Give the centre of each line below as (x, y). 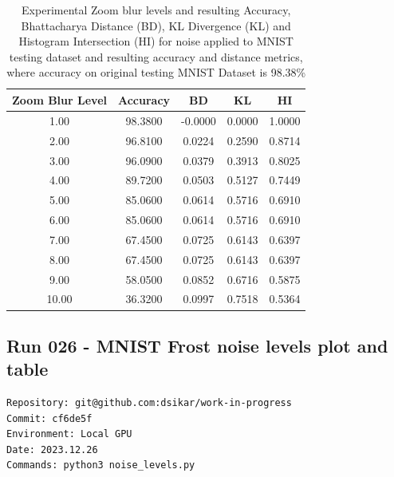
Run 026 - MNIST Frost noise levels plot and (197, 345)
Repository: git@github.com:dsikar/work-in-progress (149, 403)
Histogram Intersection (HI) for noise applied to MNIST (156, 41)
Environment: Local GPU (69, 434)
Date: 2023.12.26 (52, 449)
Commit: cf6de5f (49, 418)
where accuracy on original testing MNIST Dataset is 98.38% (156, 72)
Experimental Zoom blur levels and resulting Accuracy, (156, 10)
